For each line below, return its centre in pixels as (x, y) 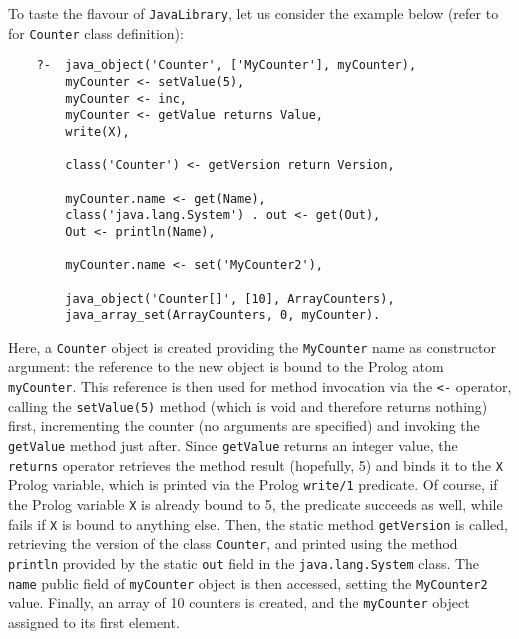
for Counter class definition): (96, 32)
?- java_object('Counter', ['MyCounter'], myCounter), (226, 65)
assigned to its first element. (94, 621)
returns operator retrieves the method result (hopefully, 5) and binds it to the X (255, 464)
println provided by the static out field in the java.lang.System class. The (244, 562)
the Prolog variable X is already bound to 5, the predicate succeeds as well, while (255, 503)
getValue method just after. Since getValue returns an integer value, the (233, 444)
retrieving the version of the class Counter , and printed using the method (233, 543)
